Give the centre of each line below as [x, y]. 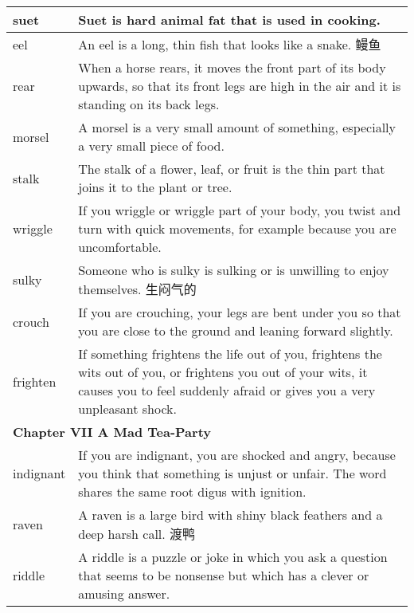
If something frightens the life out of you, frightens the [230, 354]
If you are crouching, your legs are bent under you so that [240, 312]
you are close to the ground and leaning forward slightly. [236, 330]
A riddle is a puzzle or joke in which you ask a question [233, 557]
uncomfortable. [120, 247]
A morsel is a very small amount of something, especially [237, 127]
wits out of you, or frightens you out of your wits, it [223, 372]
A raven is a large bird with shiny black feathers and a [230, 515]
